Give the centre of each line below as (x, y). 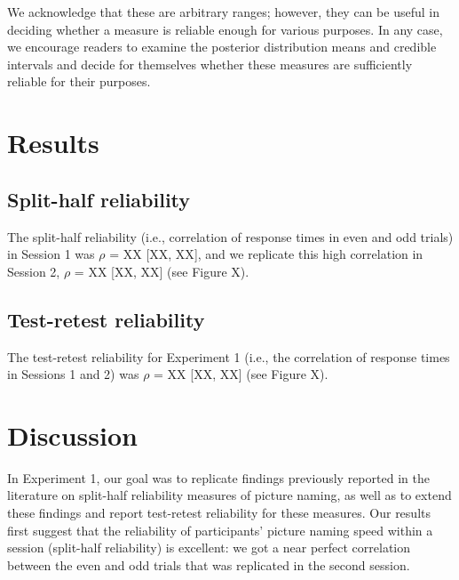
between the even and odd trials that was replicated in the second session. (209, 564)
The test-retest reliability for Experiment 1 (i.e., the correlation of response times (229, 356)
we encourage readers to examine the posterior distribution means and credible (222, 47)
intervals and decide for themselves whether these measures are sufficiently (210, 64)
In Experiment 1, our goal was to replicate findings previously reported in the (218, 477)
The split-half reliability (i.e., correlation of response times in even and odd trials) (230, 236)
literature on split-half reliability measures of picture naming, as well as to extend (229, 495)
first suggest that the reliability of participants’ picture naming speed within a (220, 530)
